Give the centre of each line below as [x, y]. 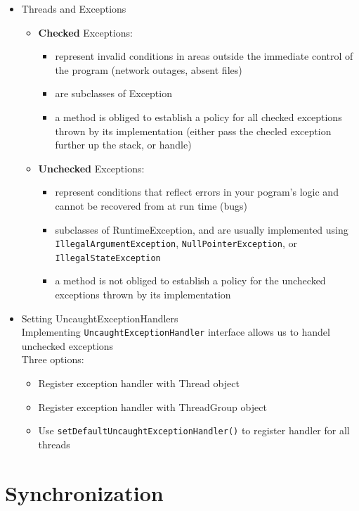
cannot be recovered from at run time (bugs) [151, 205]
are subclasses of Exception [113, 93]
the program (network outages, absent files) [149, 69]
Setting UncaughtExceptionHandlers [100, 318]
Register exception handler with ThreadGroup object [152, 406]
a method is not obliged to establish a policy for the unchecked [190, 280]
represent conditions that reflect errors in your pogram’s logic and [197, 192]
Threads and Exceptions [74, 8]
